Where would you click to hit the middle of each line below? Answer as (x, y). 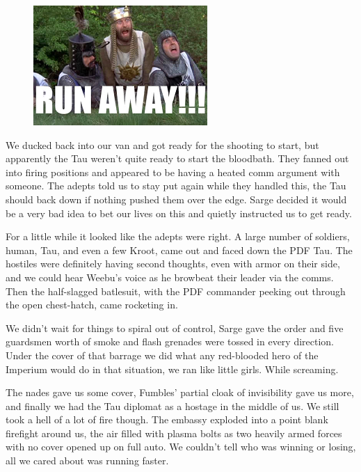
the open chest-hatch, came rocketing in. (92, 305)
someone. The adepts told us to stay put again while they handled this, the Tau (176, 186)
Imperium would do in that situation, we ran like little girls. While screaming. (172, 369)
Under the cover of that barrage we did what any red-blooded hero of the (162, 355)
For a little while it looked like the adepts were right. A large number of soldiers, (178, 236)
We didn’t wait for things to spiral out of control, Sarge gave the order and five (175, 328)
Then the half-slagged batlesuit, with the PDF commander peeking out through (176, 291)
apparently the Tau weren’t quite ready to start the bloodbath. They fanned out (177, 158)
